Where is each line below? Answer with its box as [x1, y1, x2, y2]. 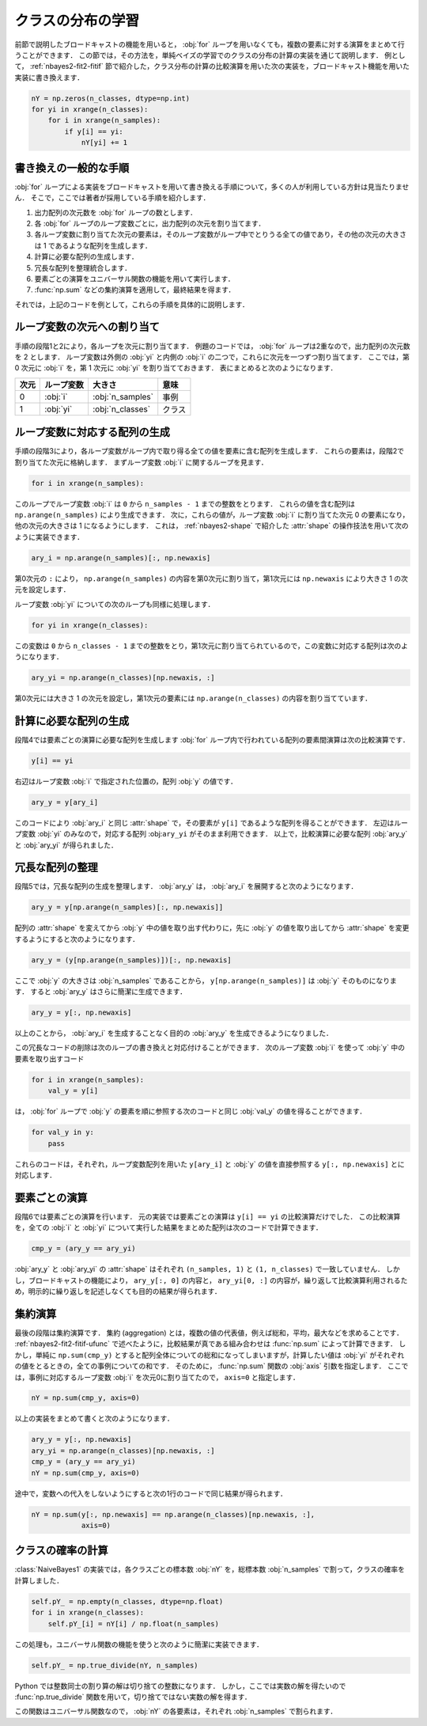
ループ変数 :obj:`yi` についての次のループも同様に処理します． [14, 599, 215, 609]
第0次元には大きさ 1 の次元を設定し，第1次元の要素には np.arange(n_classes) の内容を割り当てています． [14, 693, 372, 703]
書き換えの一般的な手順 [14, 161, 130, 174]
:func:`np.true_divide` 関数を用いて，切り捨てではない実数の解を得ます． [14, 1692, 252, 1701]
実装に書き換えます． [14, 72, 85, 82]
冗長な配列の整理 [14, 861, 98, 874]
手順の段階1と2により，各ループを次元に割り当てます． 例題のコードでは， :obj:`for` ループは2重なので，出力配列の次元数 [14, 341, 410, 351]
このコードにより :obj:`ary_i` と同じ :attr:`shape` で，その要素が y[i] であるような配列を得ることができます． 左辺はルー [14, 817, 409, 827]
